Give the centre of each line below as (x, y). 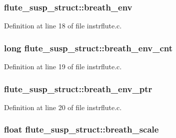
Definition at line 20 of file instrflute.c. (63, 107)
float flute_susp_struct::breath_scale (81, 129)
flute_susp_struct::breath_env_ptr (78, 88)
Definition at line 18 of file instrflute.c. (63, 26)
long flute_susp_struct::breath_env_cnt (88, 48)
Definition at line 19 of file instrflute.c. (63, 67)
